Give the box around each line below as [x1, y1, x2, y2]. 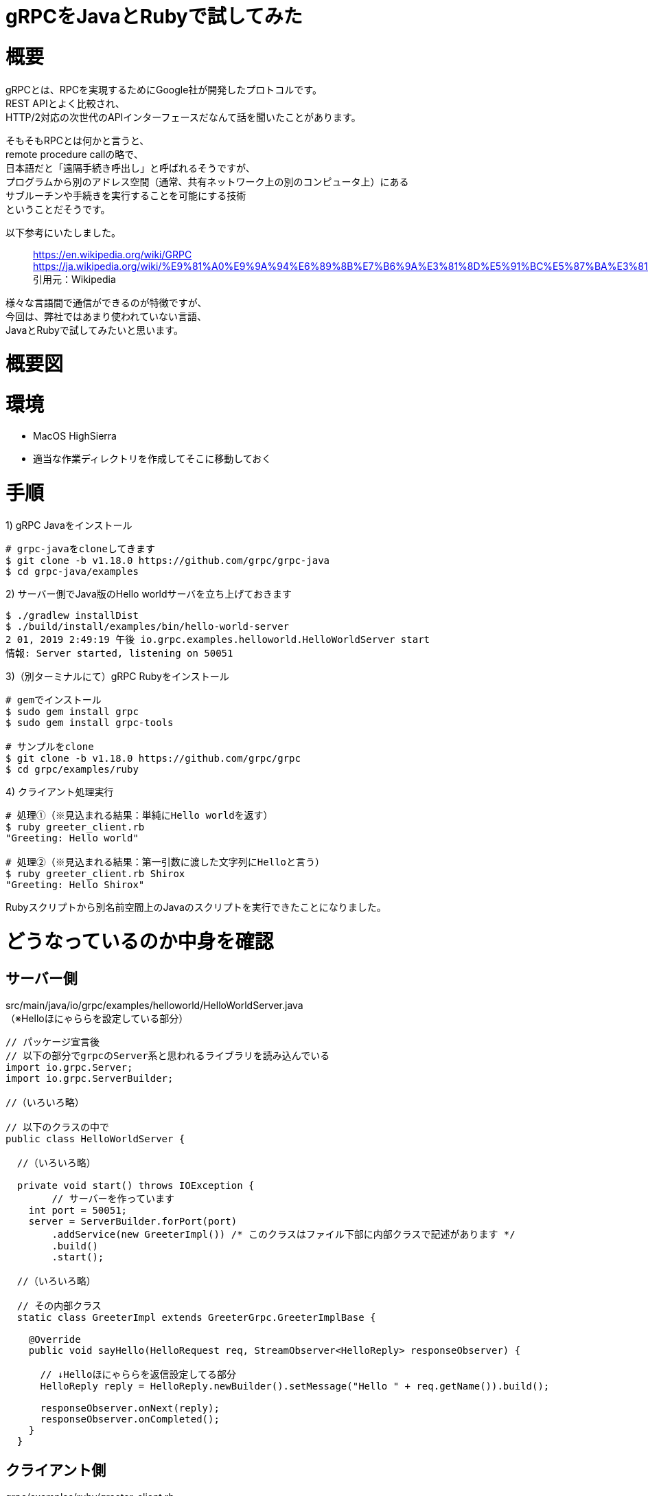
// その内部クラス [16, 1300, 102, 1312]
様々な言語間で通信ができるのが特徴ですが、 [5, 296, 207, 308]
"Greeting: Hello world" [5, 832, 139, 844]
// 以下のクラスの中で [5, 1122, 110, 1133]
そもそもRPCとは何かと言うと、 [5, 134, 150, 146]
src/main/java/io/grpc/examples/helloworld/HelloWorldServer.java [5, 999, 303, 1012]
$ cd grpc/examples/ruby [5, 764, 139, 775]
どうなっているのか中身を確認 [5, 930, 274, 953]
